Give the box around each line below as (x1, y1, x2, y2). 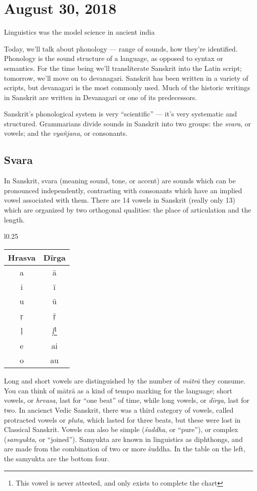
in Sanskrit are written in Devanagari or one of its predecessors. (4, 92, 197, 102)
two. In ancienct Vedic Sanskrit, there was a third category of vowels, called (4, 404, 234, 415)
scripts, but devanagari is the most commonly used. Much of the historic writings (4, 82, 251, 93)
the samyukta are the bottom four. (4, 453, 109, 463)
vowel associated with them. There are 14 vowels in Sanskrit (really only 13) (4, 195, 235, 205)
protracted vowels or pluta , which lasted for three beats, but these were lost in (4, 414, 241, 425)
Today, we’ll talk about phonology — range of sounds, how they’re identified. (4, 43, 238, 54)
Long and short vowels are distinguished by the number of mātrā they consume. (4, 376, 246, 386)
